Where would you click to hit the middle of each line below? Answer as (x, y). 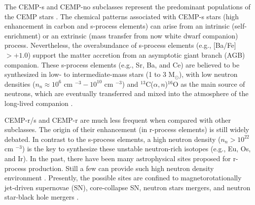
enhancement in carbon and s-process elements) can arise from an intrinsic (117, 26)
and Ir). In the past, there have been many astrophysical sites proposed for (118, 158)
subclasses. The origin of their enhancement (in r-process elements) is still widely (127, 129)
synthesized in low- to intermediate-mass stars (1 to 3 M (90, 74)
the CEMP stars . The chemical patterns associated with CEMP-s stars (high (122, 16)
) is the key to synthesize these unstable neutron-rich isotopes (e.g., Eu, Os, (136, 149)
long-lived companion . (39, 103)
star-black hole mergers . (42, 197)
